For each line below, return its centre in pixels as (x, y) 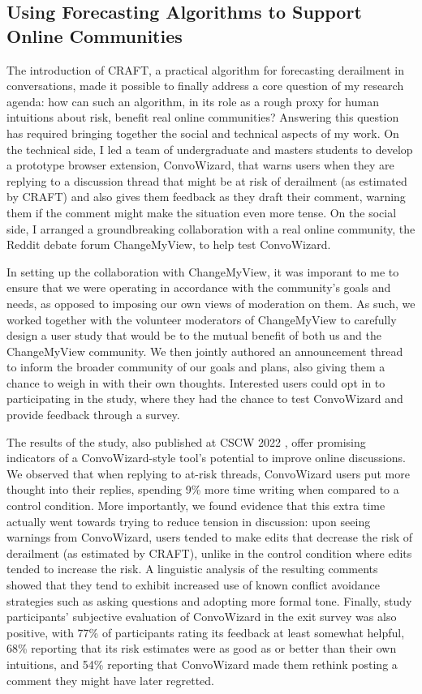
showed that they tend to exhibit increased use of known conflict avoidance (193, 585)
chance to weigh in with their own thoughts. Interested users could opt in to (196, 382)
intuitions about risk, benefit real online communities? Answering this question (203, 117)
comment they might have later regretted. (110, 680)
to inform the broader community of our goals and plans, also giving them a (196, 367)
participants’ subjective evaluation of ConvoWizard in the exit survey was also (202, 617)
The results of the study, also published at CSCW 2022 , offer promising (186, 441)
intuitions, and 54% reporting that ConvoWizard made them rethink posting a (202, 664)
